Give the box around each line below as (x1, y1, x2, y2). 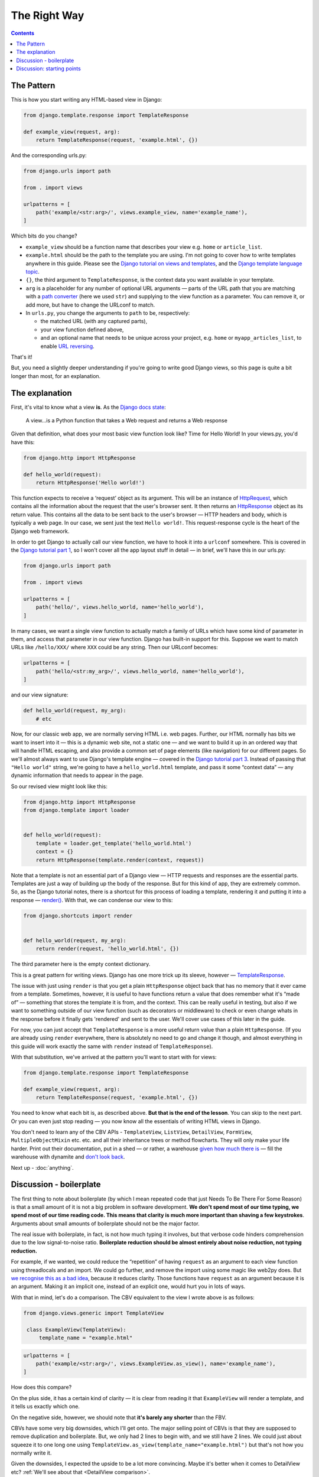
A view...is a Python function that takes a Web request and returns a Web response (25, 417, 227, 424)
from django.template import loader (23, 807, 130, 814)
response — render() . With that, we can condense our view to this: (11, 896, 173, 903)
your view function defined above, (40, 326, 124, 333)
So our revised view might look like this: (11, 783, 108, 790)
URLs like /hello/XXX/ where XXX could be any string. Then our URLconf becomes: (11, 644, 219, 651)
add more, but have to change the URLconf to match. (25, 301, 155, 308)
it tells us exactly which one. (11, 1403, 80, 1410)
